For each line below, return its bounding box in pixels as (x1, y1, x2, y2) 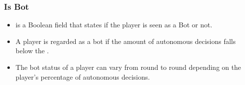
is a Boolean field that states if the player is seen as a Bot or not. (15, 20, 213, 30)
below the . (15, 45, 49, 56)
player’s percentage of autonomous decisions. (15, 71, 150, 82)
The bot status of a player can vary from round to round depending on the (15, 62, 241, 72)
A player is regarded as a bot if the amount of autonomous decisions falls (15, 36, 236, 46)
